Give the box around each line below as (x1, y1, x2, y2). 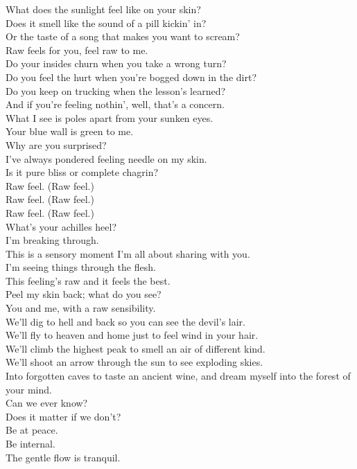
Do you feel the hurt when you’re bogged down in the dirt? (6, 69, 256, 84)
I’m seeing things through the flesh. (6, 260, 156, 274)
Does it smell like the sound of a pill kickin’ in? (6, 15, 207, 30)
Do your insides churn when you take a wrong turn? (6, 56, 227, 71)
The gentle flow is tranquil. (6, 450, 121, 464)
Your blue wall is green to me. (6, 124, 134, 139)
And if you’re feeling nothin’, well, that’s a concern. (6, 97, 225, 112)
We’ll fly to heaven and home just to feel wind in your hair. (6, 328, 259, 342)
